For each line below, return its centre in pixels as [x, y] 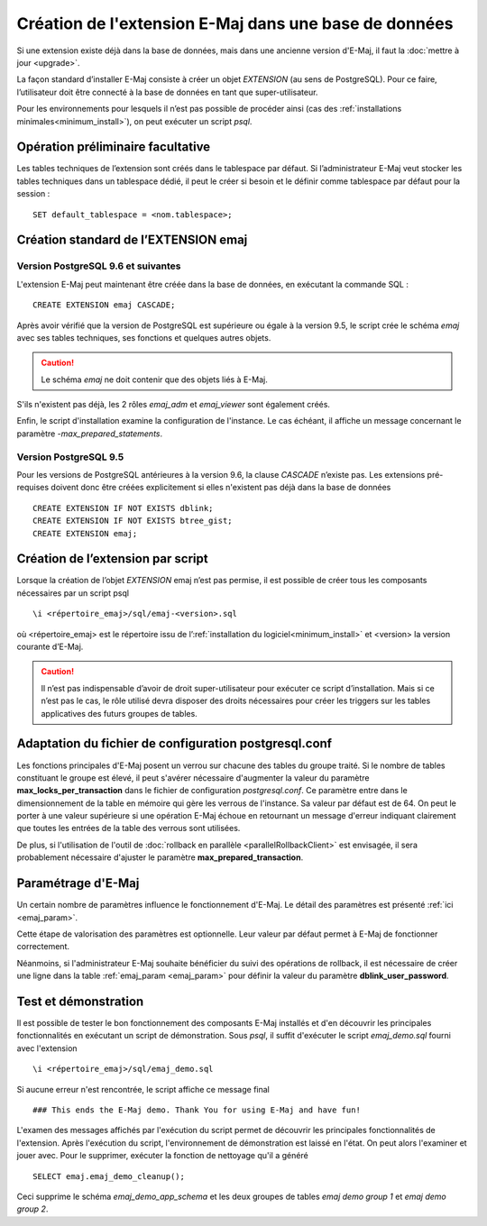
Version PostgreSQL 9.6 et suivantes [99, 266]
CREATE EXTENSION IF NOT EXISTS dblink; [123, 508]
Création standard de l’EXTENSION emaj [132, 240]
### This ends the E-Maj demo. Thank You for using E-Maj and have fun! [197, 1110]
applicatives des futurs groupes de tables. [119, 713]
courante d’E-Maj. [50, 647]
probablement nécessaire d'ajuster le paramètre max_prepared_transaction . [160, 857]
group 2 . [32, 1209]
